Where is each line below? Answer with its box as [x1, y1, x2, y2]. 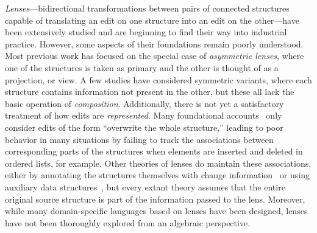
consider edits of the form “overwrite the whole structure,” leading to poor [5, 120, 283, 133]
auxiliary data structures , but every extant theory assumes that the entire [5, 180, 285, 193]
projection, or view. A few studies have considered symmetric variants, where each [5, 73, 312, 86]
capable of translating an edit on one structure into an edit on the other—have [5, 13, 299, 26]
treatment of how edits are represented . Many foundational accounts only [5, 109, 282, 122]
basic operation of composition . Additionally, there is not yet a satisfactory [5, 97, 284, 110]
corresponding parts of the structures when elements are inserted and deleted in [5, 145, 303, 158]
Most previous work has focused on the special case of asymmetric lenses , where [5, 49, 304, 62]
